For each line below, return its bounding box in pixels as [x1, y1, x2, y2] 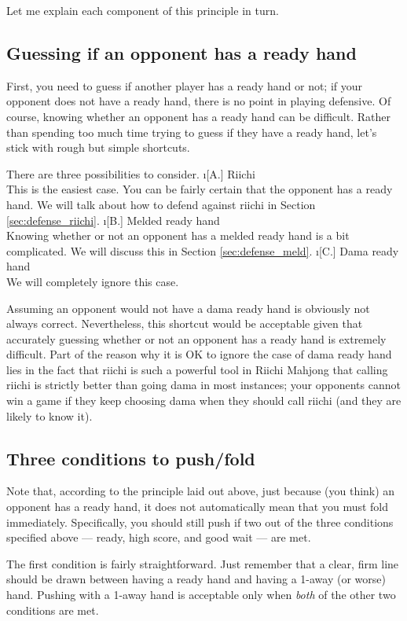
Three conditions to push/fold [6, 446, 255, 470]
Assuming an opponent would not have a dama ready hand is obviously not [6, 299, 370, 316]
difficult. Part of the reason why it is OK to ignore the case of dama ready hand [6, 346, 392, 362]
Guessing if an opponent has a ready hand [6, 40, 357, 64]
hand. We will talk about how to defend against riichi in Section [6, 196, 316, 212]
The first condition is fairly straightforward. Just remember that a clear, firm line [6, 555, 399, 571]
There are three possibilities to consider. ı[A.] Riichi [6, 165, 255, 182]
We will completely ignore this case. [6, 273, 179, 289]
